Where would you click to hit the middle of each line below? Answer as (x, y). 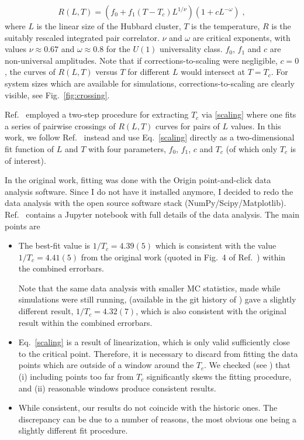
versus (106, 72)
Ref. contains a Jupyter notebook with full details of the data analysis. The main (152, 214)
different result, (46, 311)
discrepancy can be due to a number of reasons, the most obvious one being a (158, 419)
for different (149, 72)
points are (23, 226)
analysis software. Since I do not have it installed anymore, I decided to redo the (149, 191)
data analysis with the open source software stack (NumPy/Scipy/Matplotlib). (146, 203)
